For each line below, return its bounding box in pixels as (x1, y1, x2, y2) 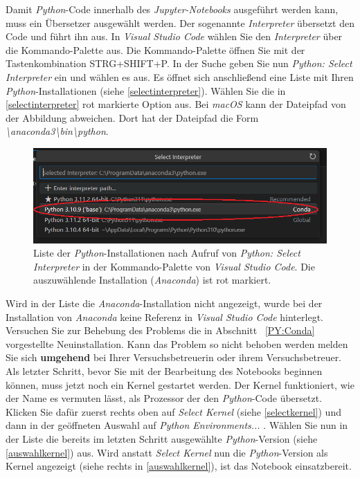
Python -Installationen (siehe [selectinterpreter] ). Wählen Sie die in (6, 83, 286, 98)
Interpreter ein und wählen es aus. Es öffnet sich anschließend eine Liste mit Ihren (6, 69, 354, 84)
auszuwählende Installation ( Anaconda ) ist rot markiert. (33, 273, 271, 287)
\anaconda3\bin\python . (6, 124, 109, 138)
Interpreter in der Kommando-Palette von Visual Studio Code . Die (33, 259, 315, 273)
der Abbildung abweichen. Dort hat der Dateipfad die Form (6, 110, 259, 125)
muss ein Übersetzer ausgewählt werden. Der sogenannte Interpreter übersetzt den (6, 15, 354, 30)
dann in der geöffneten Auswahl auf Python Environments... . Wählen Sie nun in (6, 418, 348, 432)
